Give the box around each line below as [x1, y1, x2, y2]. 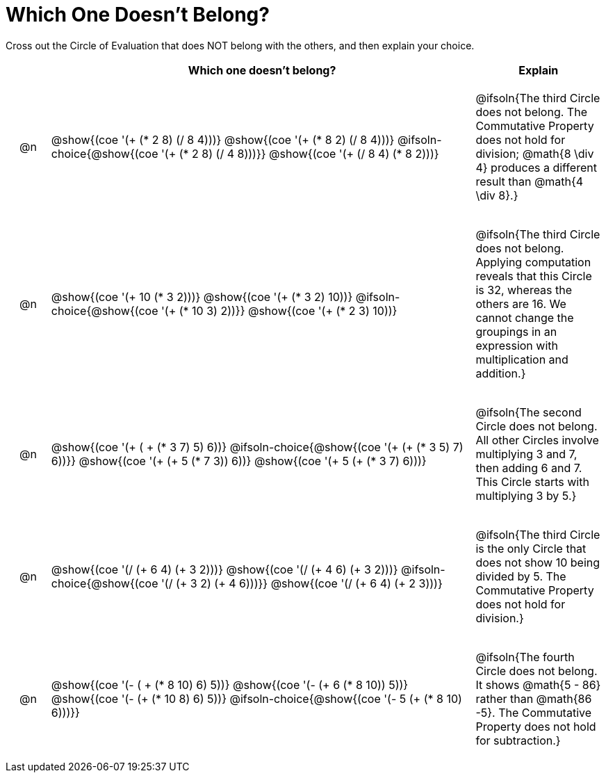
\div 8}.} [475, 188, 518, 202]
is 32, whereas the [475, 282, 573, 297]
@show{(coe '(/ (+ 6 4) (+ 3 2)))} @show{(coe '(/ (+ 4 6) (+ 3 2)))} [51, 562, 398, 576]
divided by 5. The [475, 569, 566, 583]
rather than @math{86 [475, 691, 592, 706]
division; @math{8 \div [475, 146, 594, 161]
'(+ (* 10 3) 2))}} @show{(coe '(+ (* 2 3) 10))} [161, 303, 398, 318]
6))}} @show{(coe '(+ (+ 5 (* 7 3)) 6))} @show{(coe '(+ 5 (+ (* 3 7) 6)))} [51, 453, 427, 468]
